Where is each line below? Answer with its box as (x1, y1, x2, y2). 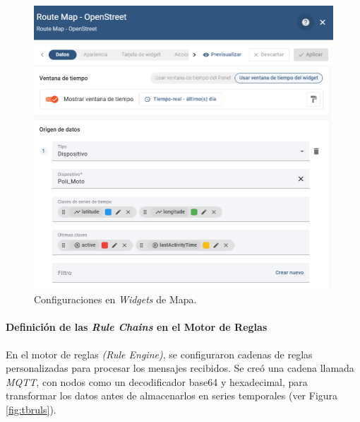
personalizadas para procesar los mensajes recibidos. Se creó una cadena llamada (6, 361, 354, 375)
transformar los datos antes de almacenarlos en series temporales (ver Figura (6, 388, 338, 403)
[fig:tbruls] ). (6, 402, 56, 416)
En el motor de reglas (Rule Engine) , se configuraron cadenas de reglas (6, 346, 313, 361)
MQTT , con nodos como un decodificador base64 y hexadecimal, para (6, 374, 308, 389)
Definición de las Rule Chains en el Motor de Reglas (6, 320, 268, 334)
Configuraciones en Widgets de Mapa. (34, 292, 197, 307)
